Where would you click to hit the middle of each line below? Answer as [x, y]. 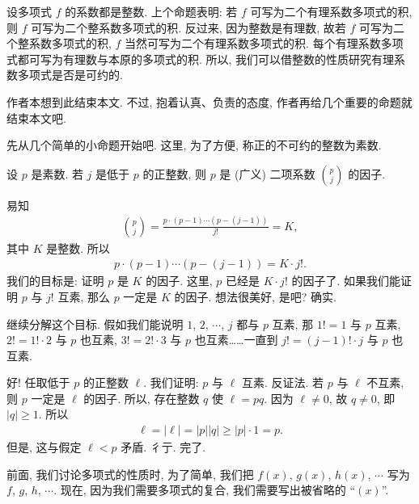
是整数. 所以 [78, 248]
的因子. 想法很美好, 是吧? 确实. [255, 296]
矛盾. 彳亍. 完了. [163, 447]
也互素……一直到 [236, 340]
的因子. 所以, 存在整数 [142, 398]
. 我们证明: [171, 382]
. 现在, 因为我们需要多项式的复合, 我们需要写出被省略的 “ [205, 490]
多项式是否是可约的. [70, 75]
